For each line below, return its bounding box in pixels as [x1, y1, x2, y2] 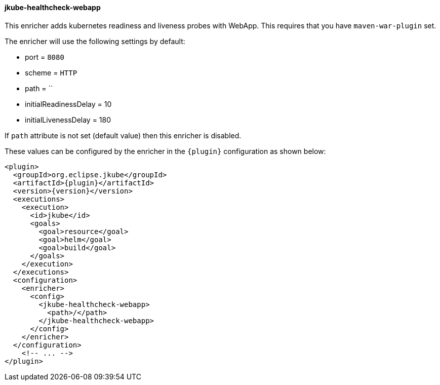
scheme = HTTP [25, 68, 77, 77]
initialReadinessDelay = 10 [25, 99, 112, 108]
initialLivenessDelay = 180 [25, 115, 111, 124]
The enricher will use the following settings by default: [5, 36, 185, 46]
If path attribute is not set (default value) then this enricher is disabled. [5, 131, 242, 140]
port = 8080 [25, 52, 64, 61]
